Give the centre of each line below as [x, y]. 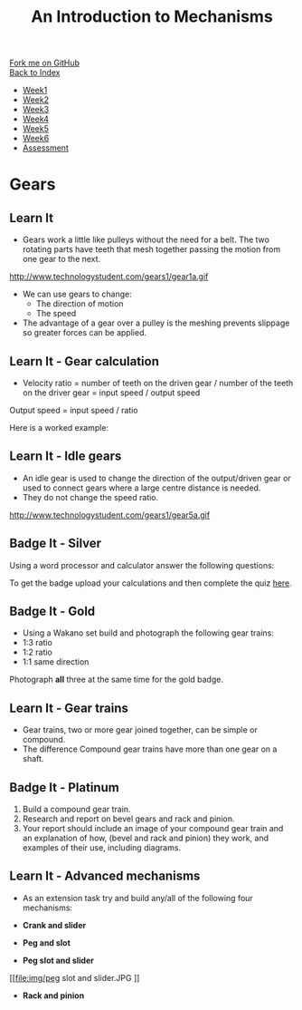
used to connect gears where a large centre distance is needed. [142, 488]
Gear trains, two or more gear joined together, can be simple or [140, 730]
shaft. [33, 759]
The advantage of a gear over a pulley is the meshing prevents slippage [156, 323]
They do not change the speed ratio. [90, 497]
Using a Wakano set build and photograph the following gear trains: [148, 633]
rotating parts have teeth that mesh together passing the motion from [151, 249]
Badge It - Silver [56, 544]
